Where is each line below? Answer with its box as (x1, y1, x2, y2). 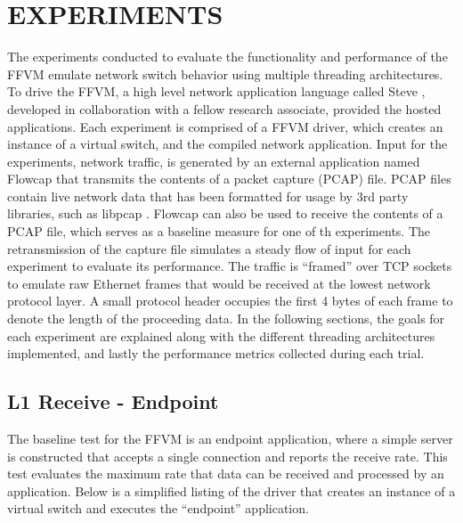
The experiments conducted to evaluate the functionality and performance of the (7, 47, 448, 66)
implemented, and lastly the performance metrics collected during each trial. (7, 344, 425, 363)
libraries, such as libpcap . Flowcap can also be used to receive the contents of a (7, 204, 443, 223)
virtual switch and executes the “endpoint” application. (7, 499, 309, 518)
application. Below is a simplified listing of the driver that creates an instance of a (7, 481, 456, 500)
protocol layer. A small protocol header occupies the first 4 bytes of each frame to (7, 291, 453, 310)
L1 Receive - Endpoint (7, 388, 219, 415)
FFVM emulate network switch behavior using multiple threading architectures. (7, 64, 443, 83)
